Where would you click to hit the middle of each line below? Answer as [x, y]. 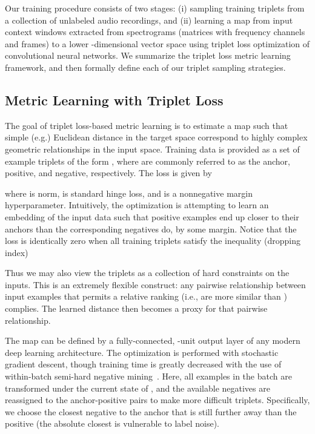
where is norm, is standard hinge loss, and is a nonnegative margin [129, 193]
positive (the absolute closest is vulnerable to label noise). [112, 423]
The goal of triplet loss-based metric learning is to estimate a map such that [147, 125]
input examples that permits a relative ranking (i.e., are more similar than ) [146, 296]
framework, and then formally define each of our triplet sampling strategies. [145, 67]
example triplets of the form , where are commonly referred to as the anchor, [148, 161]
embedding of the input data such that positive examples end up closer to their [152, 216]
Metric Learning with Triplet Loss [114, 100]
